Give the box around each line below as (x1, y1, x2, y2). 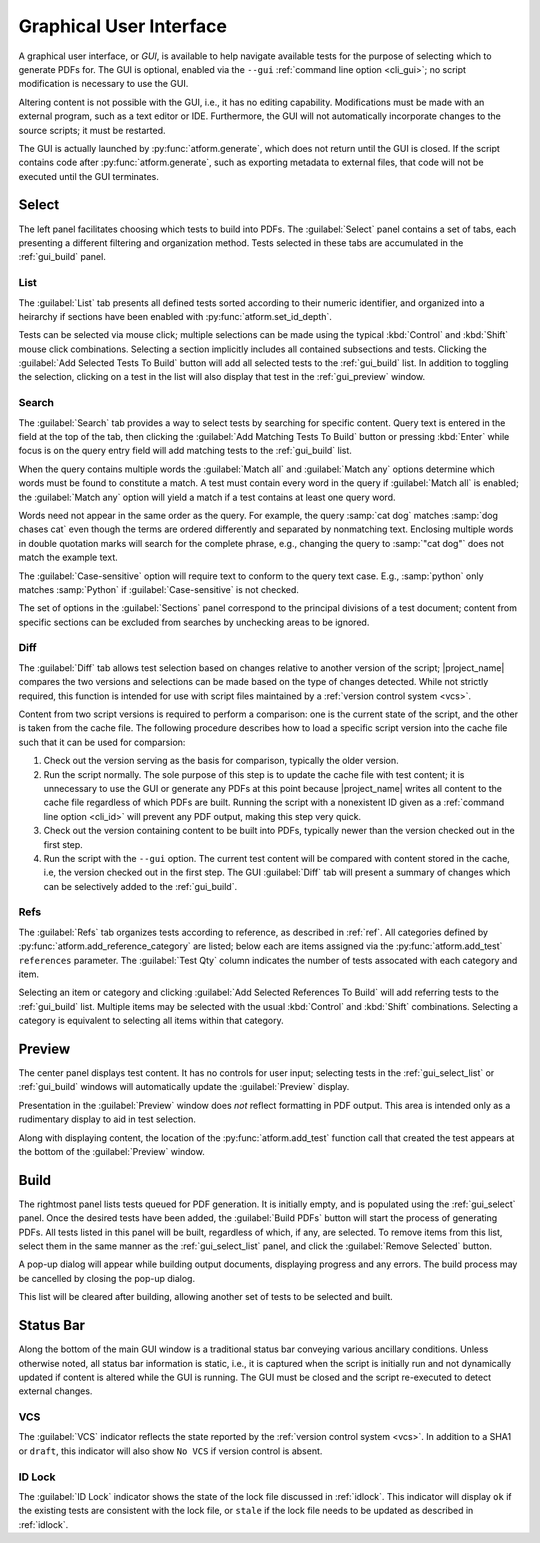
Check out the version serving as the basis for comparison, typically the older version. (43, 755, 399, 767)
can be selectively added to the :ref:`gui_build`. (43, 880, 238, 892)
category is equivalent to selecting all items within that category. (18, 1015, 284, 1027)
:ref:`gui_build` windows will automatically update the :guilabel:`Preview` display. (18, 1081, 350, 1093)
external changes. (18, 1385, 93, 1397)
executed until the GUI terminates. (18, 170, 160, 182)
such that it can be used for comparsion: (18, 736, 186, 748)
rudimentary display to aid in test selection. (18, 1113, 197, 1125)
